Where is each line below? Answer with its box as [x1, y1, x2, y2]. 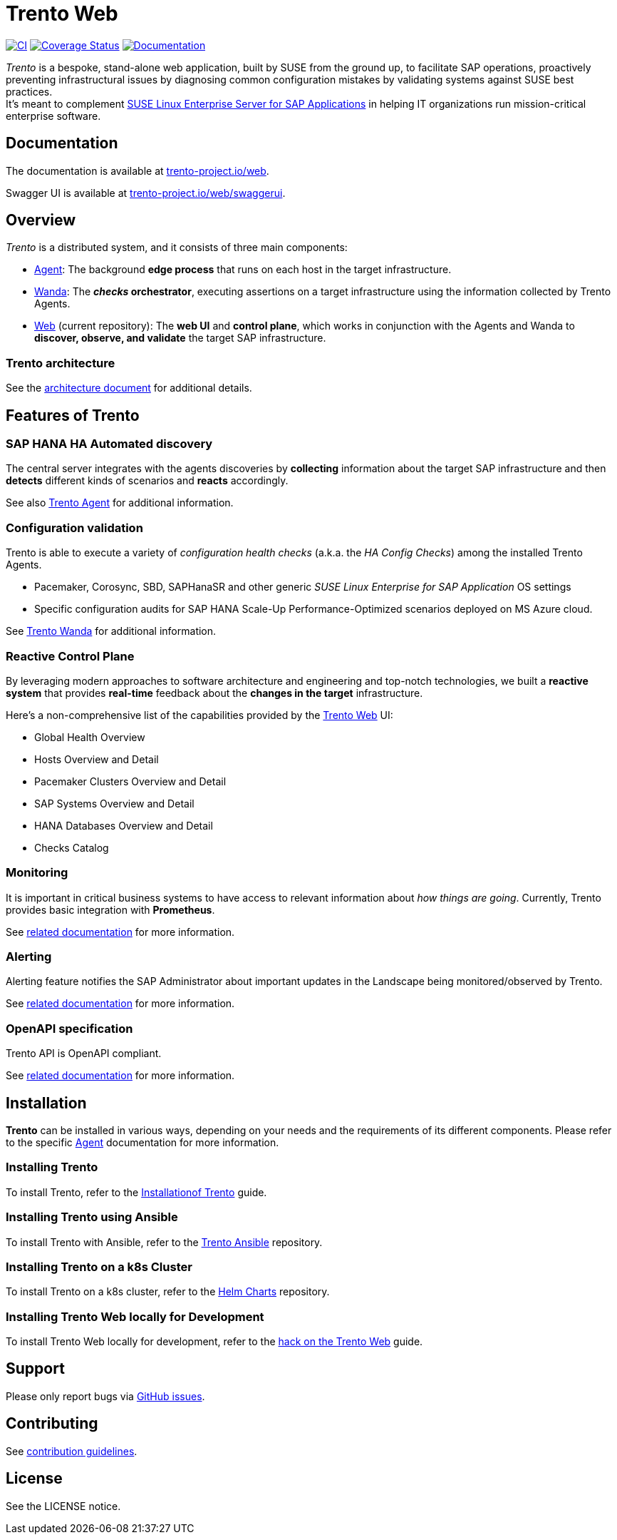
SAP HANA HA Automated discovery [6, 437, 213, 452]
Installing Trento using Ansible [6, 1210, 178, 1225]
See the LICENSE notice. [6, 1499, 121, 1512]
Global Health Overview [34, 730, 145, 743]
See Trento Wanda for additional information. [6, 625, 217, 638]
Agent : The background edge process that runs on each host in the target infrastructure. [34, 263, 452, 276]
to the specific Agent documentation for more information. [6, 1136, 279, 1148]
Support [6, 1360, 65, 1378]
